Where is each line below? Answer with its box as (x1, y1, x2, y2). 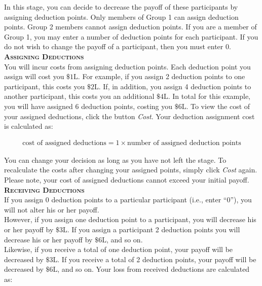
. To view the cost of (186, 100, 250, 111)
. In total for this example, (168, 91, 251, 101)
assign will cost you (4, 71, 64, 82)
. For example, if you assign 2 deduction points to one (78, 71, 245, 82)
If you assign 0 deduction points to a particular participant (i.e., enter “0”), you (4, 194, 252, 205)
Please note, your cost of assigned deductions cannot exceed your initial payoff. (4, 174, 249, 185)
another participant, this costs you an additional (4, 91, 155, 101)
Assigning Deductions (4, 51, 84, 61)
